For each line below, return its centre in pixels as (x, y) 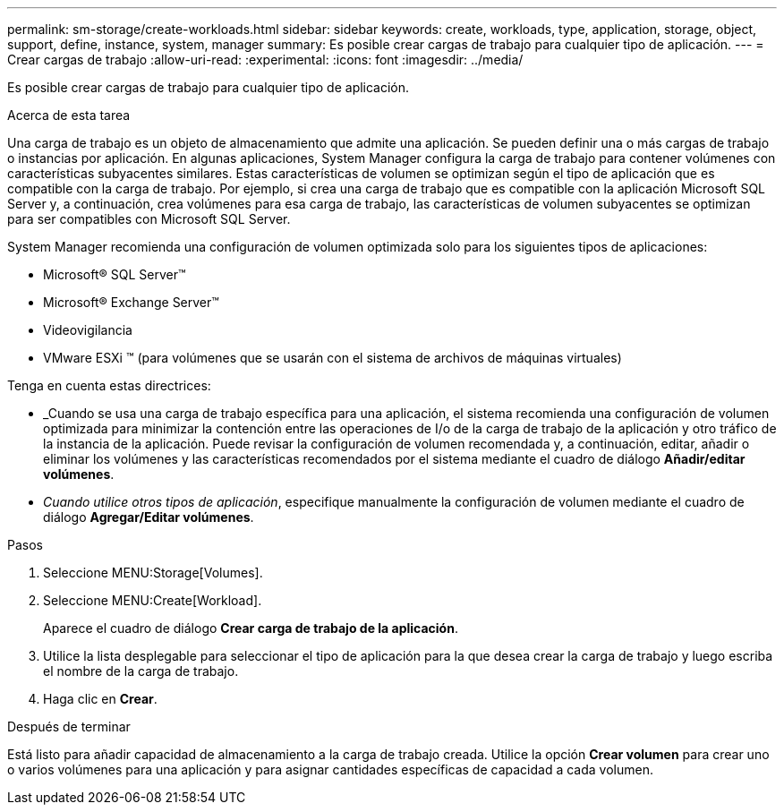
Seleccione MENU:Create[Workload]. (153, 600)
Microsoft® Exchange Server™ (131, 302)
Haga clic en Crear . (100, 699)
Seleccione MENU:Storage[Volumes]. (153, 573)
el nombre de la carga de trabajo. (141, 671)
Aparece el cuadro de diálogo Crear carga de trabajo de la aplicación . (251, 628)
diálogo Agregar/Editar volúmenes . (149, 517)
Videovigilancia (88, 330)
